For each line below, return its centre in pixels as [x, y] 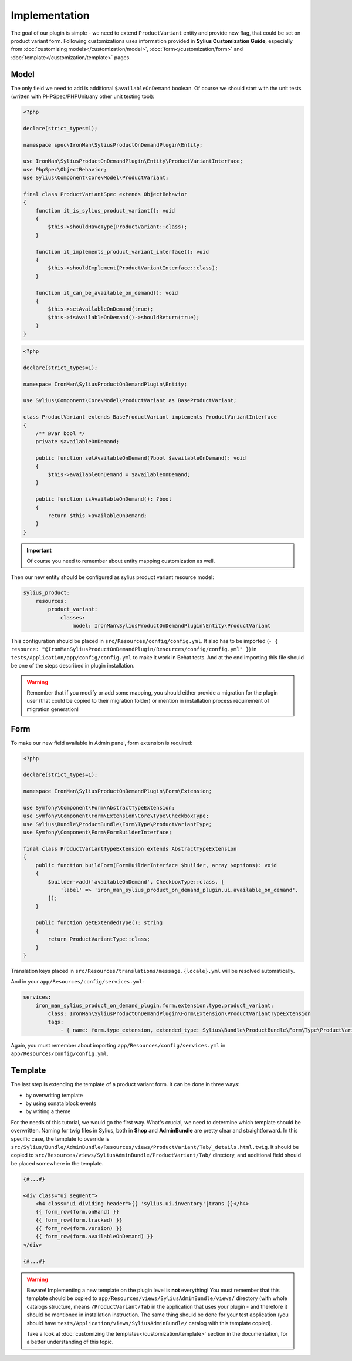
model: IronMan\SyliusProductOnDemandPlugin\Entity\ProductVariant [172, 626]
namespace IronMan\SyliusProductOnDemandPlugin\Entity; [105, 384]
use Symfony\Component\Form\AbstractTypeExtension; [99, 808]
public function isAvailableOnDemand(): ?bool [104, 499]
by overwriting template [54, 1095]
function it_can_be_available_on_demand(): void [107, 293]
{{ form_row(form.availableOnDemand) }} [94, 1237]
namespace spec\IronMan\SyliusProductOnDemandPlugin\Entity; [113, 145]
